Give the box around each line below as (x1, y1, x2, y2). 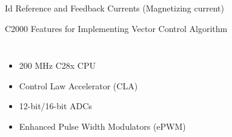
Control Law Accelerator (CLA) (19, 79, 138, 92)
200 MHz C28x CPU (19, 59, 96, 72)
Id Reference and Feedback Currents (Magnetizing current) (5, 2, 224, 14)
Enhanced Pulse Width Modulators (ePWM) (19, 119, 186, 132)
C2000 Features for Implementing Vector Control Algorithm (5, 22, 228, 34)
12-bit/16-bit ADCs (19, 100, 92, 112)
